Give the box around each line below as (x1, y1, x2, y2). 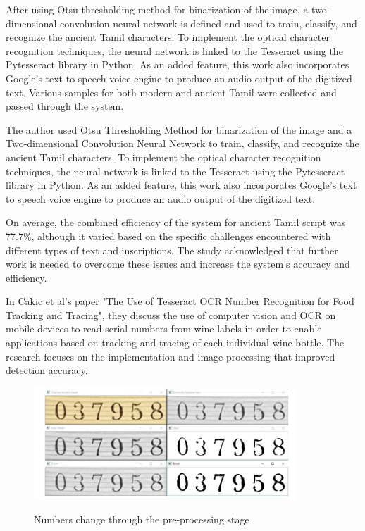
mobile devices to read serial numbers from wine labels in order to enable (6, 321, 322, 336)
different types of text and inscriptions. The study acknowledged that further (6, 242, 338, 257)
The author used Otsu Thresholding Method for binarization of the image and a (6, 122, 352, 137)
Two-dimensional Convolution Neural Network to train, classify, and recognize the (6, 136, 359, 151)
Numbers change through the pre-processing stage (34, 512, 249, 527)
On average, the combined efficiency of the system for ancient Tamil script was (6, 215, 346, 230)
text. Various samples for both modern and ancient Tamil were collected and (6, 85, 337, 99)
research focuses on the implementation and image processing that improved (6, 349, 335, 363)
